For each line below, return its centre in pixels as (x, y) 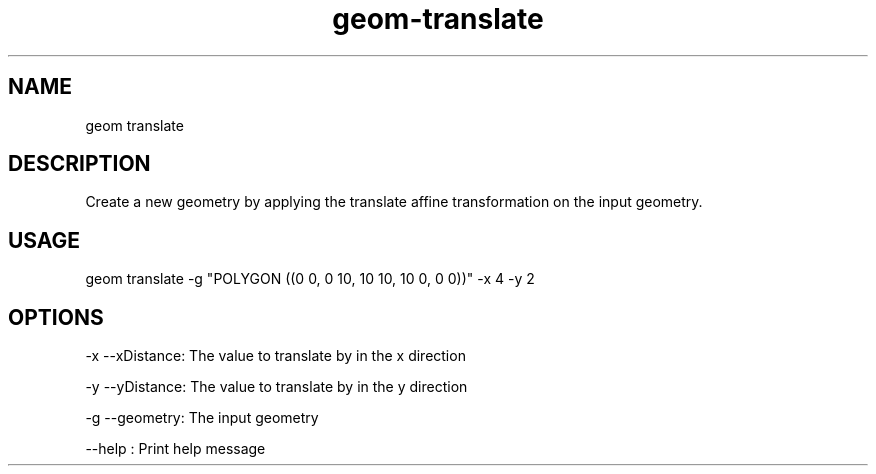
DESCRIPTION (79, 164)
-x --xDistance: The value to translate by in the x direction (275, 356)
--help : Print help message (175, 449)
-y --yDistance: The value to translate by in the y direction (276, 387)
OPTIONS (56, 317)
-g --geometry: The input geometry (202, 418)
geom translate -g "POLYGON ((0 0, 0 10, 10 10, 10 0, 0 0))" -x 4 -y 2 (310, 279)
